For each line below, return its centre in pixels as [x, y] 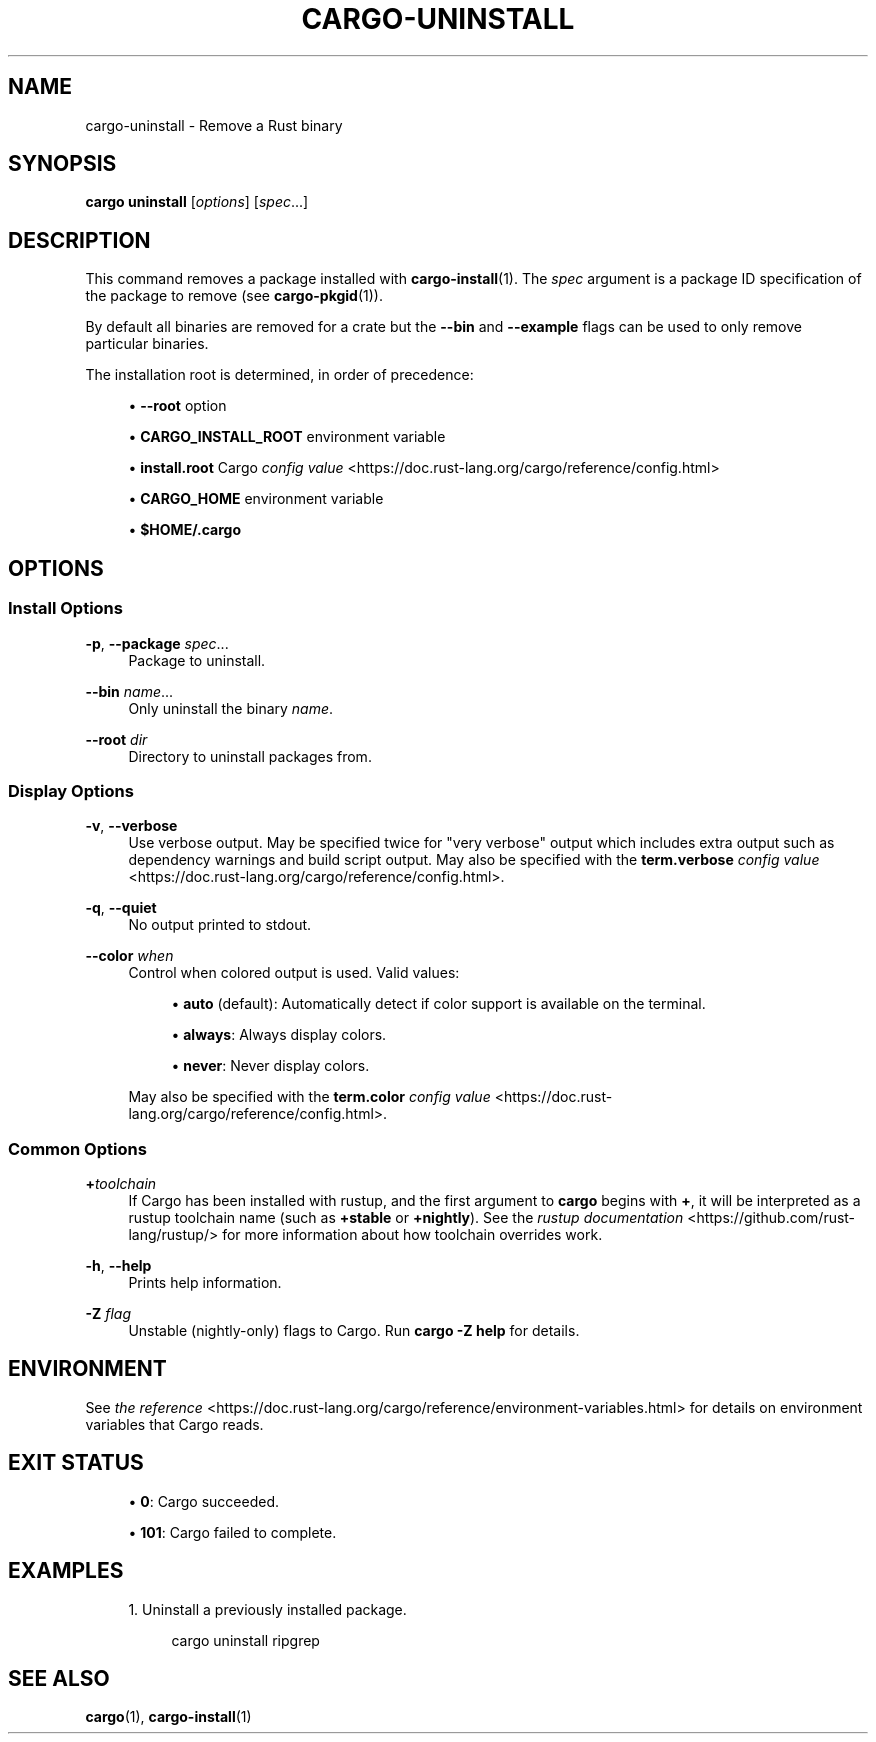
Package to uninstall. [197, 660]
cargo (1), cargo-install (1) [168, 1717]
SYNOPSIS [62, 164]
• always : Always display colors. [279, 1035]
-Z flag [108, 1313]
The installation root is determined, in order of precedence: [279, 375]
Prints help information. [205, 1282]
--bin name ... [129, 691]
